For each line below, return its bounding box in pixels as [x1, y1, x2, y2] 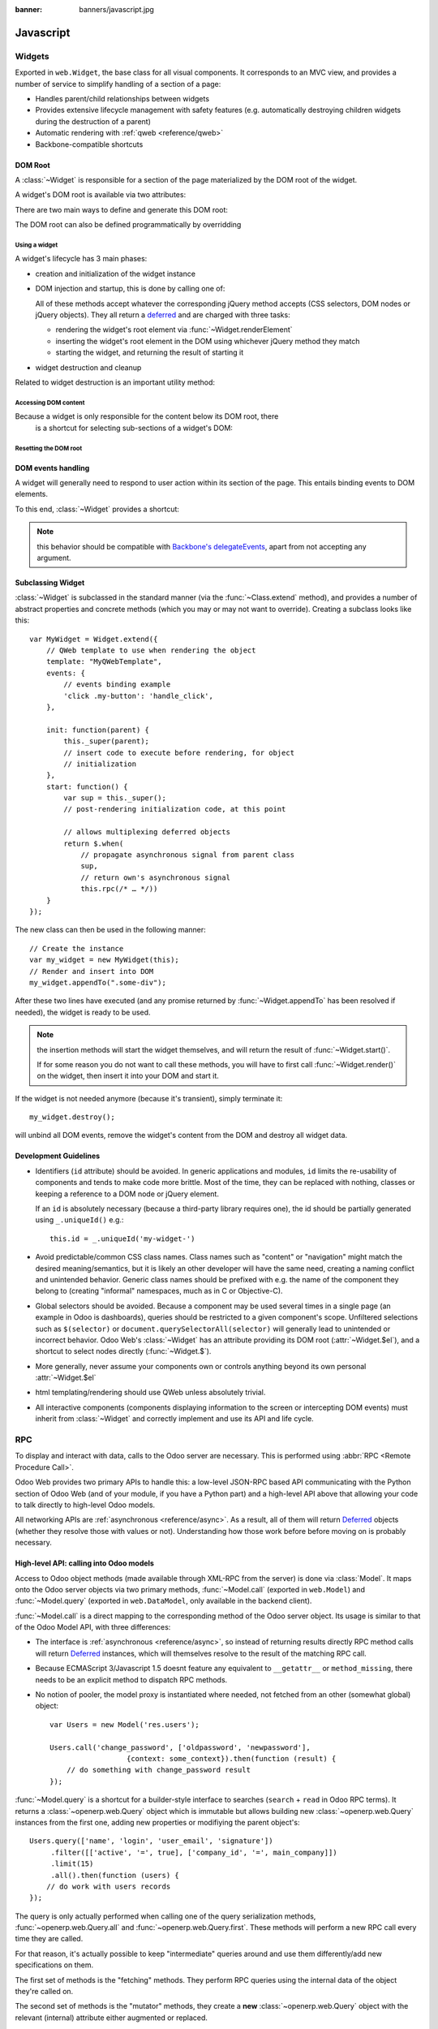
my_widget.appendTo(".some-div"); [29, 978, 166, 987]
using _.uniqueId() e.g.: [35, 1215, 124, 1225]
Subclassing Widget [15, 578, 85, 588]
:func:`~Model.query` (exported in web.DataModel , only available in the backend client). [15, 1596, 312, 1606]
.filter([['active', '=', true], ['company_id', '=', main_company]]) [50, 1847, 337, 1857]
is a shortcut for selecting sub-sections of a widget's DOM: [35, 423, 233, 433]
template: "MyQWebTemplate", [45, 657, 162, 666]
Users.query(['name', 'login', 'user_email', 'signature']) [29, 1837, 273, 1846]
